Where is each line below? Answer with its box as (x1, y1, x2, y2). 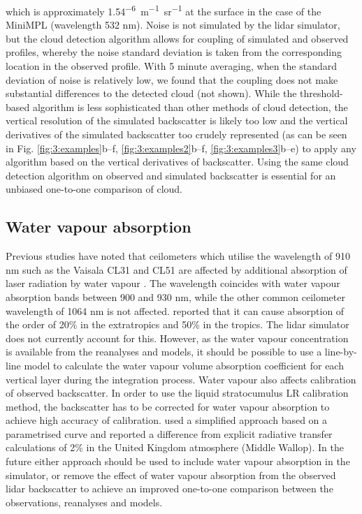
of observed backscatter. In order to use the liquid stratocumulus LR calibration (6, 385, 349, 400)
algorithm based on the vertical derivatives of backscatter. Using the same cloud (6, 154, 349, 169)
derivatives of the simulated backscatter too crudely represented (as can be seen (6, 127, 347, 141)
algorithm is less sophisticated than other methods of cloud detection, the (32, 99, 348, 114)
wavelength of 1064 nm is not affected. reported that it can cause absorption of (6, 303, 345, 318)
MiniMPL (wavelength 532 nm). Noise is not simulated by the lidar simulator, (6, 17, 340, 32)
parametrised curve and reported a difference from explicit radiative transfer (6, 426, 333, 441)
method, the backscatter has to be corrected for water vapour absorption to (6, 399, 330, 413)
